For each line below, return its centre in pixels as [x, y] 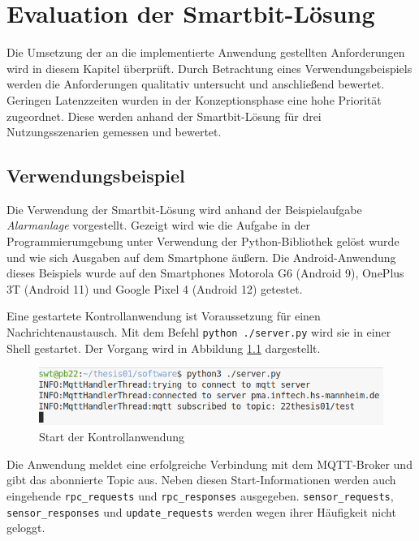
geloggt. [26, 528]
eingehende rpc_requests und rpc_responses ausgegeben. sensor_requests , [200, 495]
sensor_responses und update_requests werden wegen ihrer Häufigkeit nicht [201, 511]
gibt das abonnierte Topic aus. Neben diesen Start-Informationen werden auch [201, 480]
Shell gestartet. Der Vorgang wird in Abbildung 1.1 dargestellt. [164, 348]
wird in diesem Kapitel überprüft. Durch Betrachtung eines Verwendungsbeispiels [209, 68]
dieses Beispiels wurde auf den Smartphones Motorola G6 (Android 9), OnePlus [205, 273]
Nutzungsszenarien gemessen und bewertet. [114, 132]
